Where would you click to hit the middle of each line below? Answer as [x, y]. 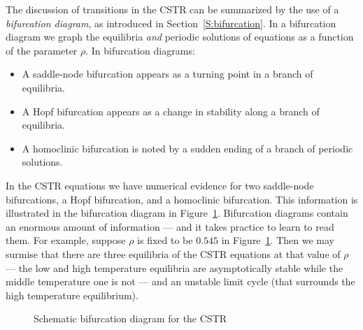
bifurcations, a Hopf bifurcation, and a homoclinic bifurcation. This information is [182, 199]
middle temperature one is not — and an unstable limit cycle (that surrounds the [180, 281]
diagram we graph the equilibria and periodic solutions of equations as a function [180, 37]
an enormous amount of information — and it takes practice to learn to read [170, 226]
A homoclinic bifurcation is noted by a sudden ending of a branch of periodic [187, 148]
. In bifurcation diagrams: [140, 50]
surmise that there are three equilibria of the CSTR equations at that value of [173, 253]
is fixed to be [165, 240]
